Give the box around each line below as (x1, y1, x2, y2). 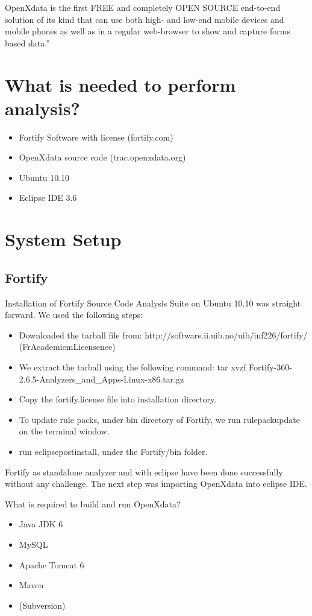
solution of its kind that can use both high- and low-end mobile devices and (5, 13, 284, 25)
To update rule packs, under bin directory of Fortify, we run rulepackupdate (19, 413, 300, 425)
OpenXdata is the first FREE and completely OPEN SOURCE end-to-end (5, 1, 281, 13)
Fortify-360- (249, 361, 292, 373)
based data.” (5, 36, 50, 49)
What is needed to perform (5, 72, 236, 97)
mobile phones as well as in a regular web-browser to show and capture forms (5, 25, 290, 37)
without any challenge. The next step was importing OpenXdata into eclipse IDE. (5, 477, 307, 490)
